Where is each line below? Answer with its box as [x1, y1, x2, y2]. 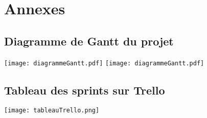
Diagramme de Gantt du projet [4, 33, 174, 49]
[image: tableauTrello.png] [4, 107, 100, 114]
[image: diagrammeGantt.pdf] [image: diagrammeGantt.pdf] [4, 59, 204, 67]
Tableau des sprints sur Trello [4, 82, 165, 98]
